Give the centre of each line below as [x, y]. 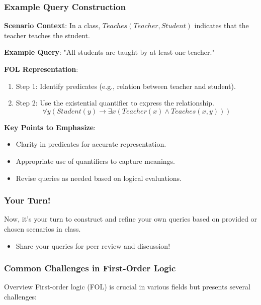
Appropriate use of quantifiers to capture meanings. [95, 161]
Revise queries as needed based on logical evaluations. [99, 178]
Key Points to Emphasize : [50, 127]
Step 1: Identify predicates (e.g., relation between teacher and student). [126, 86]
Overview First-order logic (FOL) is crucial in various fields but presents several [127, 287]
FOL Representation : [41, 69]
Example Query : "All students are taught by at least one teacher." [109, 52]
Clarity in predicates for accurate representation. [91, 144]
